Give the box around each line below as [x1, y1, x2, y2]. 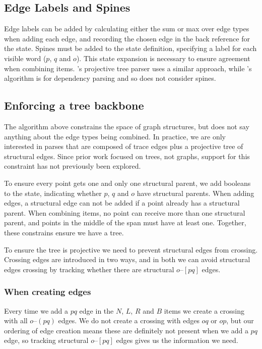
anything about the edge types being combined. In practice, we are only [4, 131, 226, 141]
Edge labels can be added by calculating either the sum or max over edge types [4, 23, 249, 34]
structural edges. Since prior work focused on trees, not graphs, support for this [4, 151, 250, 161]
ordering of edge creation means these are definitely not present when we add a [4, 325, 248, 335]
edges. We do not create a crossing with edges [58, 315, 200, 326]
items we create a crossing [164, 305, 245, 316]
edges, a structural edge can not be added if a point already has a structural [4, 197, 240, 208]
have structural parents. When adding [137, 187, 254, 198]
